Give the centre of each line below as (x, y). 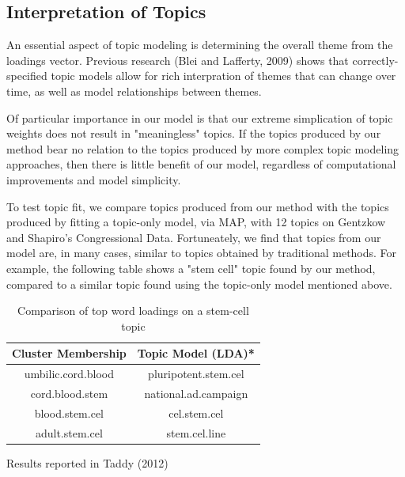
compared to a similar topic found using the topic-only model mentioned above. (199, 284)
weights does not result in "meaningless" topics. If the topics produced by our (194, 133)
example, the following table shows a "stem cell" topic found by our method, (191, 268)
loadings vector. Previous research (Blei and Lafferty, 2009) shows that (178, 60)
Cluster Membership (69, 353)
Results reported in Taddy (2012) (87, 462)
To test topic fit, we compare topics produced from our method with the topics (198, 206)
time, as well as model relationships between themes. (134, 91)
